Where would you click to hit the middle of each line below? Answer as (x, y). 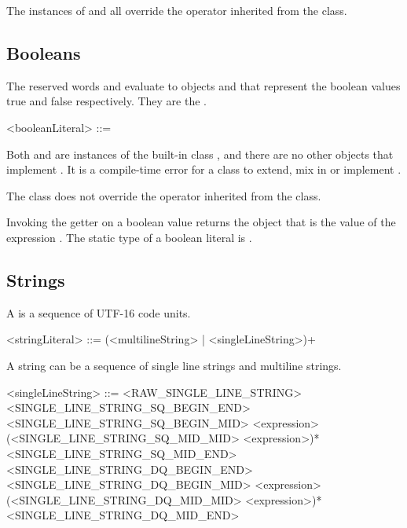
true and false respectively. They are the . (106, 101)
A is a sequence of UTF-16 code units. (99, 312)
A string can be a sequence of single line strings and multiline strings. (174, 365)
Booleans (44, 52)
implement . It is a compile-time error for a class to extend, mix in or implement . (204, 169)
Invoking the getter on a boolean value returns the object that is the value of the (201, 222)
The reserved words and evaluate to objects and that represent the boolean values (203, 85)
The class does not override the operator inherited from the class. (164, 195)
